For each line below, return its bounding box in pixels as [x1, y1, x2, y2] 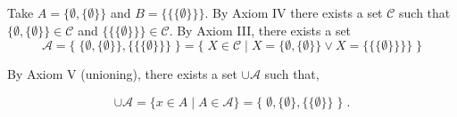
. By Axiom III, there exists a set [169, 20, 352, 39]
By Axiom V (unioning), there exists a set [7, 65, 237, 83]
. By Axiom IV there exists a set [204, 4, 383, 21]
